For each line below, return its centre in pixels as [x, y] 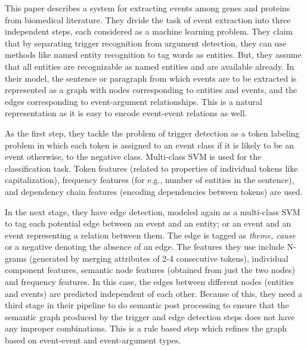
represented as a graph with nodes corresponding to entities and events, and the [151, 90]
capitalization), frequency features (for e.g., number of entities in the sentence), [150, 180]
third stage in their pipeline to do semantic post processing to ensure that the [147, 305]
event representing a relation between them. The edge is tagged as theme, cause [150, 235]
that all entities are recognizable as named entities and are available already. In [150, 66]
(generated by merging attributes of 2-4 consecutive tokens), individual [159, 258]
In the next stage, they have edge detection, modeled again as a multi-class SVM [153, 211]
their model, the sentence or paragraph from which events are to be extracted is [151, 78]
